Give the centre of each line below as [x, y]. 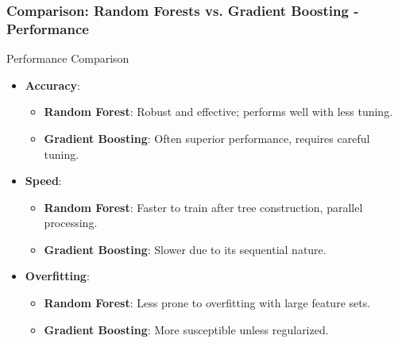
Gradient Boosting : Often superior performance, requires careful [207, 138]
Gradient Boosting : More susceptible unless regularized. [186, 329]
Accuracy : [52, 85]
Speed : [43, 181]
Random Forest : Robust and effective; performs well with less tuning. [218, 112]
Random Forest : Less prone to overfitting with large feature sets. [207, 303]
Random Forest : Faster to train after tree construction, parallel [203, 207]
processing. [71, 223]
